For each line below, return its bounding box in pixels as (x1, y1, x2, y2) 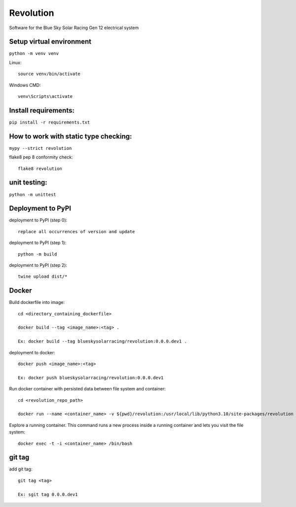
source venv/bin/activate (18, 71, 81, 77)
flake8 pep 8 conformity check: (9, 154, 74, 160)
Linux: (9, 59, 22, 65)
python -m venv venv (9, 51, 59, 56)
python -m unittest (9, 192, 56, 197)
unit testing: (9, 178, 47, 187)
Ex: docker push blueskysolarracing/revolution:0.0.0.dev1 (18, 375, 164, 380)
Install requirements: (9, 106, 75, 115)
